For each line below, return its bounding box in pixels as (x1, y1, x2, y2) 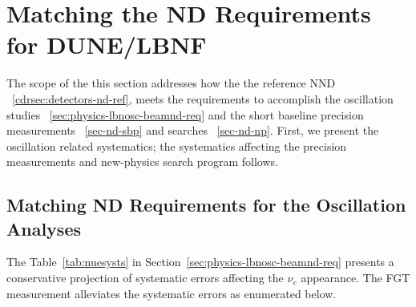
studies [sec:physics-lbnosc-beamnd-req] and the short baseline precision (6, 106, 364, 123)
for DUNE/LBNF (6, 28, 207, 61)
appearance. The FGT (301, 269, 410, 286)
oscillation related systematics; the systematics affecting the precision (6, 137, 347, 154)
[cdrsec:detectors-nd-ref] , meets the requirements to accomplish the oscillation (12, 90, 394, 107)
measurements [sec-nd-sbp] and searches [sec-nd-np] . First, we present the (6, 122, 379, 139)
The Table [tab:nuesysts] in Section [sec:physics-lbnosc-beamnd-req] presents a (6, 253, 394, 270)
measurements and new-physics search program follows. (6, 153, 278, 170)
